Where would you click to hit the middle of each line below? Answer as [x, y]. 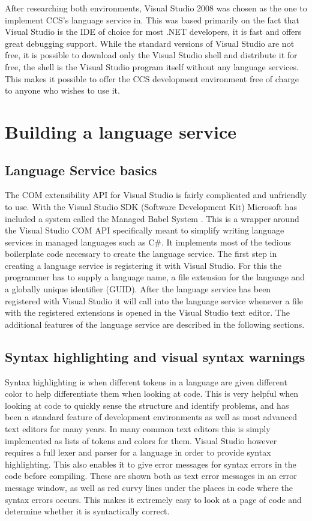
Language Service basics [81, 170]
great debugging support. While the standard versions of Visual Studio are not [150, 43]
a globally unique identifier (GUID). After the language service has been [138, 289]
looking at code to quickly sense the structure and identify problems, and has [147, 405]
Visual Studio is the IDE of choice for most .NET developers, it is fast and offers [153, 32]
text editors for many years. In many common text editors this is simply [138, 429]
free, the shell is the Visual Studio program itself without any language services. [152, 66]
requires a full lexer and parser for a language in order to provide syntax [138, 452]
